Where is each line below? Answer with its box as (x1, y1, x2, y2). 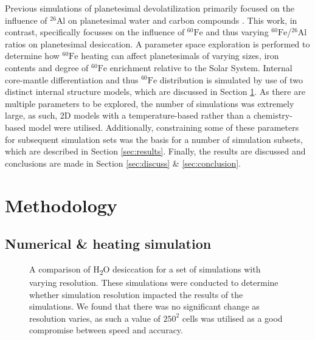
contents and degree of (5, 61, 89, 74)
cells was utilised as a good (182, 311, 283, 324)
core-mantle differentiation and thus (5, 73, 139, 86)
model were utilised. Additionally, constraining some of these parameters (28, 120, 299, 133)
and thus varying (206, 26, 269, 38)
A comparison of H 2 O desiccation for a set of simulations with (29, 262, 261, 277)
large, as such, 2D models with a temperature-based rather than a (5, 109, 251, 122)
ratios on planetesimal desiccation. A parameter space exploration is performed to (5, 37, 310, 50)
